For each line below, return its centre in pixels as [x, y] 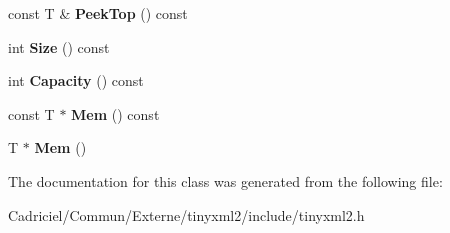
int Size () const [59, 46]
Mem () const [115, 113]
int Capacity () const [76, 80]
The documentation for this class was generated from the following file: [225, 180]
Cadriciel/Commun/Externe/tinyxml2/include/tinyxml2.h [186, 214]
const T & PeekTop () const [98, 13]
